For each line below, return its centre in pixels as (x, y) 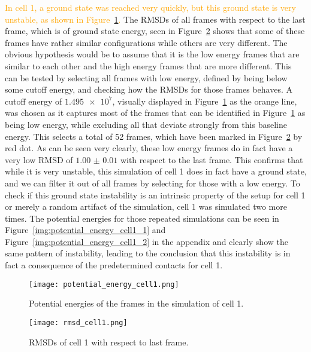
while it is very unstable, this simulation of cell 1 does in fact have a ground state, (156, 171)
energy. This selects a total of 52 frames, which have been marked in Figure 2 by (154, 136)
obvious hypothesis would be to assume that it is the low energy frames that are (152, 54)
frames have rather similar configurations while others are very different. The (146, 42)
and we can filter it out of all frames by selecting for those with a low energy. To (153, 183)
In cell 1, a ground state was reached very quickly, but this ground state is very (150, 7)
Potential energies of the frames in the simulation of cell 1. (136, 303)
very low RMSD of (39, 159)
